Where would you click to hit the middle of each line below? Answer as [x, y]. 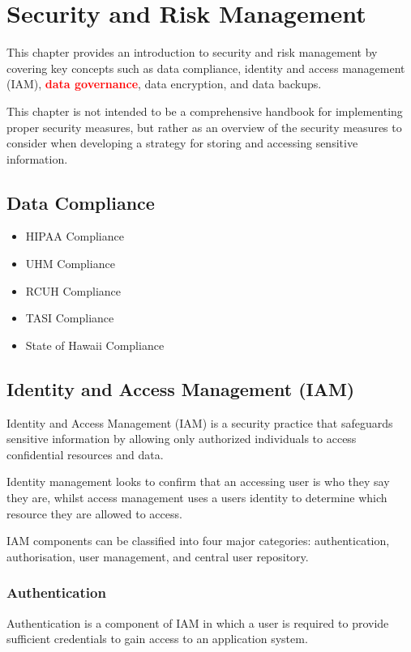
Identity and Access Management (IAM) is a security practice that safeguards [200, 422]
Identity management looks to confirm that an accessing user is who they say [198, 482]
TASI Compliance [70, 318]
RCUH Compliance [73, 290]
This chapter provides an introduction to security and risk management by [192, 52]
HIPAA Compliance [75, 236]
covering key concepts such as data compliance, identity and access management [206, 68]
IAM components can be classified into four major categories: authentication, [198, 541]
